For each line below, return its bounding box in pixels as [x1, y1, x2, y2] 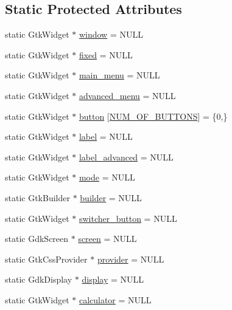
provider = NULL [97, 252, 164, 265]
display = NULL [82, 273, 144, 286]
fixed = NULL [79, 48, 133, 61]
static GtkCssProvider [5, 252, 88, 265]
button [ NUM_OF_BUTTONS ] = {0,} [79, 109, 228, 122]
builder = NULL [80, 191, 142, 204]
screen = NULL [78, 232, 137, 245]
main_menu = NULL [79, 69, 160, 81]
